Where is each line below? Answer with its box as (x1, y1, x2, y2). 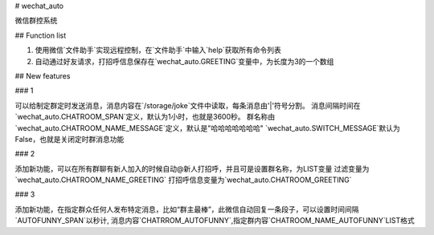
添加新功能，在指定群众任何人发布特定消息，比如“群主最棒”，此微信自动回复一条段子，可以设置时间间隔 (14, 205, 359, 214)
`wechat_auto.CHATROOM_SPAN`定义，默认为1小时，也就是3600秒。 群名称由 (14, 112, 276, 122)
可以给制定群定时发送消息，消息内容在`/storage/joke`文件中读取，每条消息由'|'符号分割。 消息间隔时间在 (14, 100, 361, 110)
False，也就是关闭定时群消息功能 (14, 134, 125, 144)
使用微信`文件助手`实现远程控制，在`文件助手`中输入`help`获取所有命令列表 (35, 45, 281, 55)
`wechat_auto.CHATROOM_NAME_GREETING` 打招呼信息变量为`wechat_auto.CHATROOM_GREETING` (14, 175, 353, 184)
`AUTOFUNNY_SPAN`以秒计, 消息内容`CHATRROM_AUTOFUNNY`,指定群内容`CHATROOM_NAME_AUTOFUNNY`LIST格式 (14, 216, 416, 225)
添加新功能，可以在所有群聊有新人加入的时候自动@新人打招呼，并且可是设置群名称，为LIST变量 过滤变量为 (14, 164, 370, 173)
